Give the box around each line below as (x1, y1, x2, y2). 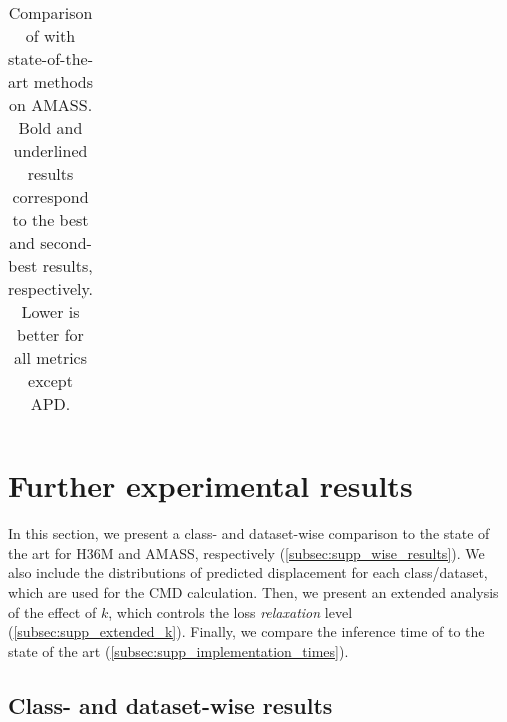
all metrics (14, 346, 88, 369)
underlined (13, 139, 88, 162)
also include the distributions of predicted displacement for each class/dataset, (8, 562, 488, 583)
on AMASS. (8, 93, 93, 116)
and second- (9, 231, 92, 254)
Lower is (21, 300, 80, 323)
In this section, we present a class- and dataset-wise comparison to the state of (8, 523, 490, 544)
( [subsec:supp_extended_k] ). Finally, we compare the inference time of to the (8, 621, 485, 642)
